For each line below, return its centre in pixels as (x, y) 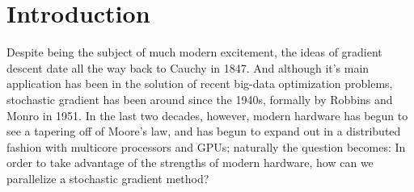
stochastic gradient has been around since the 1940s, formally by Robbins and (200, 99)
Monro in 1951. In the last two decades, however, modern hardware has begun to (207, 115)
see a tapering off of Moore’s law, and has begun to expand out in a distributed (204, 131)
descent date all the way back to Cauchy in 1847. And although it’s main (188, 67)
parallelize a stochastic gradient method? (108, 178)
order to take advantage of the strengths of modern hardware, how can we (190, 163)
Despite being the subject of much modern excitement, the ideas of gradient (194, 52)
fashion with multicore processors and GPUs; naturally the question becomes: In (206, 146)
